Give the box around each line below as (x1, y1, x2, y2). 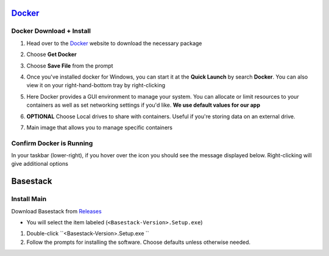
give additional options (11, 160, 68, 168)
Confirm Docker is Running (11, 139, 93, 148)
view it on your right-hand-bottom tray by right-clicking (26, 82, 166, 89)
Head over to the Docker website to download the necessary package (26, 40, 202, 47)
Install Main (11, 195, 47, 204)
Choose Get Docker (26, 51, 77, 58)
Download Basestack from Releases (11, 207, 102, 215)
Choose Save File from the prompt (26, 62, 113, 69)
